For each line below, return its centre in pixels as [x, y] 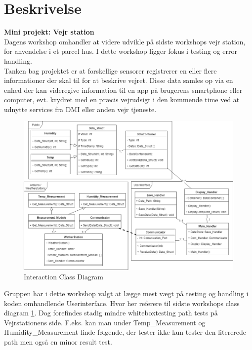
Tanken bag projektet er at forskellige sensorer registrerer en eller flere [110, 70]
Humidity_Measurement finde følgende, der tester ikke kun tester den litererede [125, 332]
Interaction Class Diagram [64, 277]
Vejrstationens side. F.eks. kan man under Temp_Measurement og [105, 322]
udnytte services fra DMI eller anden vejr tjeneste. [80, 109]
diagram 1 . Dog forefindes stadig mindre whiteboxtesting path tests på [111, 313]
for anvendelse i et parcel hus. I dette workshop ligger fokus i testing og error [121, 51]
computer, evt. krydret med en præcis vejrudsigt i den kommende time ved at [122, 99]
